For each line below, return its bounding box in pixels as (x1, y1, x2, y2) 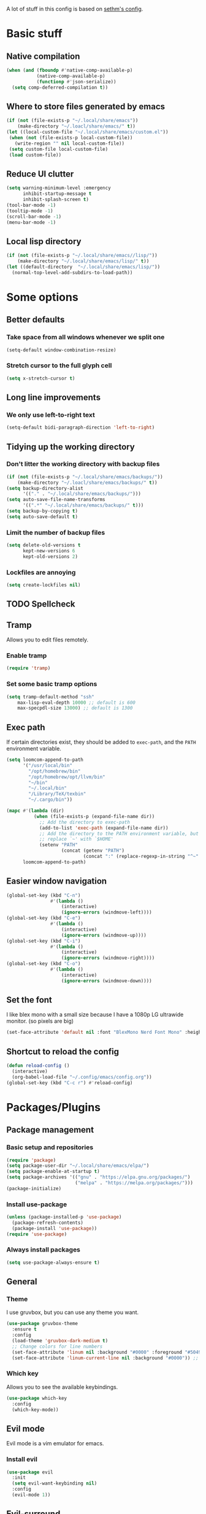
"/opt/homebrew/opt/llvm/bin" (28, 774, 105, 780)
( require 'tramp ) (6, 665, 51, 671)
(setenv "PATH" (39, 842, 78, 848)
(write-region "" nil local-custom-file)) (14, 140, 124, 147)
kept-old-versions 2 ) (22, 553, 78, 560)
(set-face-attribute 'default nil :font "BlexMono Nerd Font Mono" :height (6, 1030, 204, 1036)
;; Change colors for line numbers (12, 1343, 103, 1350)
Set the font (6, 995, 52, 1005)
